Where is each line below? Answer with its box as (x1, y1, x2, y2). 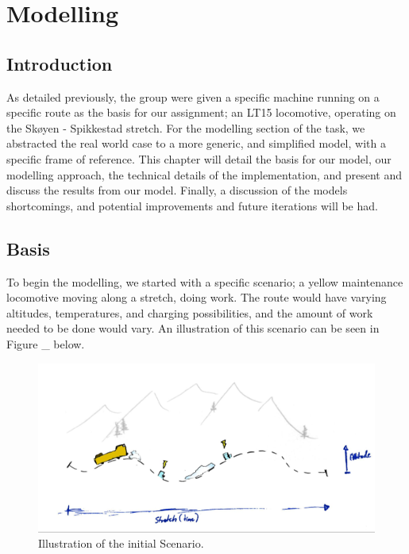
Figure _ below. (6, 335, 85, 352)
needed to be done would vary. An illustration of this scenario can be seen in (6, 320, 380, 337)
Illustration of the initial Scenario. (38, 535, 204, 552)
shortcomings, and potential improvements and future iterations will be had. (6, 197, 378, 214)
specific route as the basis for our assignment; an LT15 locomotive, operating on (6, 104, 396, 121)
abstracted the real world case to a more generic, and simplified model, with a (6, 135, 386, 152)
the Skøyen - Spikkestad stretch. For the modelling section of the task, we (6, 119, 365, 136)
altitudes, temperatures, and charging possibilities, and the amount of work (6, 304, 373, 321)
